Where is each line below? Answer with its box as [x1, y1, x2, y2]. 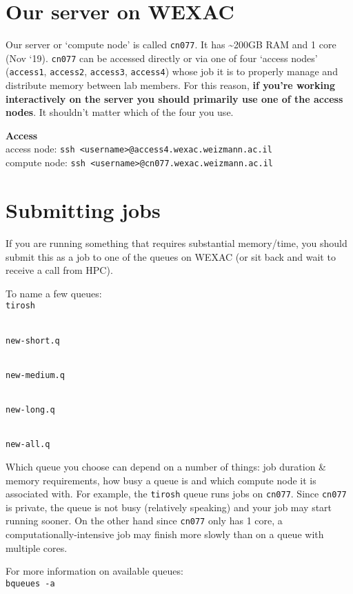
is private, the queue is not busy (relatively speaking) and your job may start [6, 499, 332, 514]
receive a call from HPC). [6, 263, 113, 277]
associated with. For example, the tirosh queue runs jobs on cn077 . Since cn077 [6, 486, 347, 501]
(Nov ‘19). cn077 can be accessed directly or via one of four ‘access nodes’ [6, 50, 318, 65]
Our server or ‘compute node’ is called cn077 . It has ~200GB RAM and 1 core [6, 37, 336, 52]
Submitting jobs [6, 195, 161, 224]
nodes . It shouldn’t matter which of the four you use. [6, 105, 234, 119]
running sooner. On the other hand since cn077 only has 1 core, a [6, 513, 283, 528]
